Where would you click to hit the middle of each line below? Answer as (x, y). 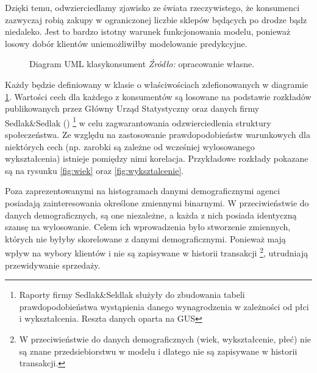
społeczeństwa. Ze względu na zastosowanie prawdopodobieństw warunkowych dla (158, 134)
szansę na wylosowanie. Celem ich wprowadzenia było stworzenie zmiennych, (148, 227)
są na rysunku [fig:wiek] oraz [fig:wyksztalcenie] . (94, 170)
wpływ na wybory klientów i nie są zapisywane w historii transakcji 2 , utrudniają (157, 252)
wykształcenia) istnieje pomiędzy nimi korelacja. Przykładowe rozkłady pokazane (157, 158)
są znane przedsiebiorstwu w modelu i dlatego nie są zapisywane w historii (158, 351)
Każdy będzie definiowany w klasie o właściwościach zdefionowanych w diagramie (157, 84)
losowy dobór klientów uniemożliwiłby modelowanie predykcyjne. (126, 43)
